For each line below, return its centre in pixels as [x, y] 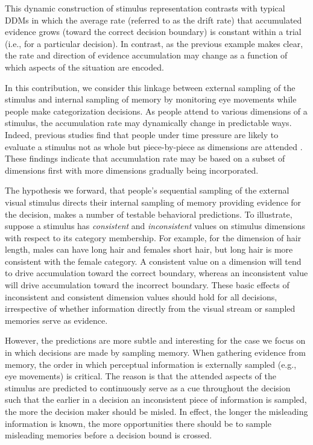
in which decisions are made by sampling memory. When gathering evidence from [155, 352]
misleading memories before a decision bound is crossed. [109, 435]
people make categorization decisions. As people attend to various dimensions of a [156, 111]
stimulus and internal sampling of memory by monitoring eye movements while [151, 99]
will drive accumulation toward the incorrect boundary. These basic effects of [147, 285]
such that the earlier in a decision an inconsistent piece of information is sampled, [156, 399]
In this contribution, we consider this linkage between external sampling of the [150, 87]
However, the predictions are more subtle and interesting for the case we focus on [155, 340]
